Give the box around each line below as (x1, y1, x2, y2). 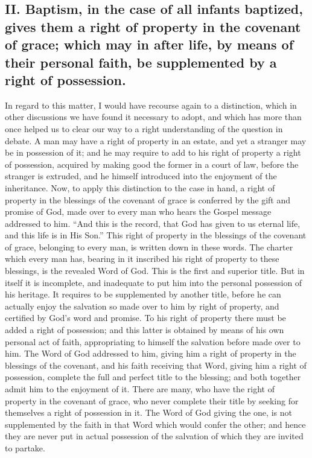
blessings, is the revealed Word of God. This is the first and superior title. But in (5, 264, 305, 277)
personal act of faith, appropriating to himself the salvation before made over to (5, 335, 301, 348)
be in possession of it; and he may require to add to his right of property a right (5, 146, 301, 159)
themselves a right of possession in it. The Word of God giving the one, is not (5, 406, 292, 419)
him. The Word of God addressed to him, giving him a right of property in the (5, 347, 296, 360)
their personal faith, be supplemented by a (5, 52, 277, 71)
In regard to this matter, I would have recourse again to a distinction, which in (5, 98, 297, 111)
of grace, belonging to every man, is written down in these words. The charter (5, 240, 293, 253)
